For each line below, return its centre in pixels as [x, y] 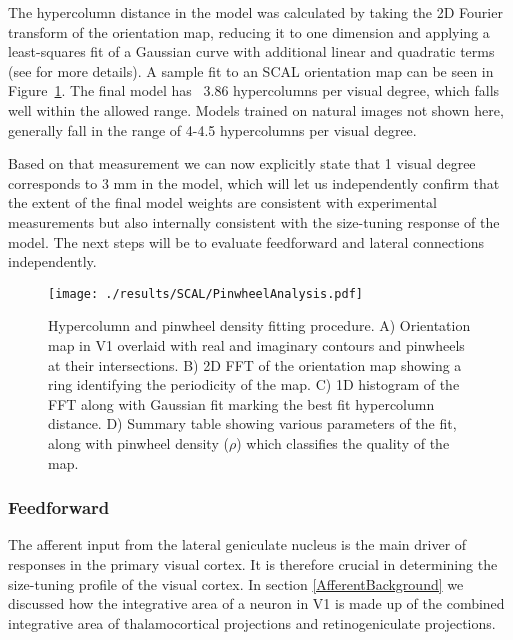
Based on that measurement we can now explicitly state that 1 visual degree [242, 163]
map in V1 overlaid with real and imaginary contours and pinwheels [256, 344]
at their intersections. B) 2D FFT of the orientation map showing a [255, 364]
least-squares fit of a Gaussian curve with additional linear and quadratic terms [251, 51]
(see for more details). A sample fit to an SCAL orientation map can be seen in [251, 70]
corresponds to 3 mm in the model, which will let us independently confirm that [254, 182]
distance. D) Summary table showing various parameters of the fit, [252, 423]
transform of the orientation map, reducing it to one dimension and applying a [249, 31]
